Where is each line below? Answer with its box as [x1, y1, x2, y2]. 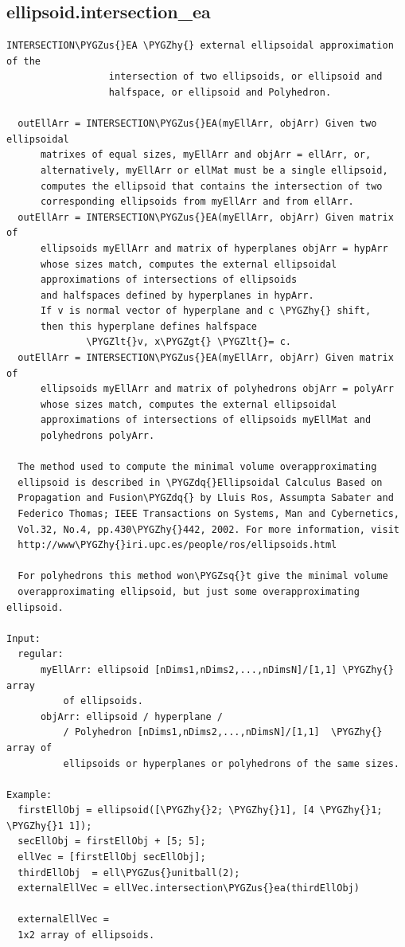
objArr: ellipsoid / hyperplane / [40, 710, 224, 722]
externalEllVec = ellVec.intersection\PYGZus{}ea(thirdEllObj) [18, 882, 360, 894]
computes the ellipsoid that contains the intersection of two [40, 180, 383, 192]
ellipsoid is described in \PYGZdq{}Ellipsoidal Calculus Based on [18, 476, 383, 488]
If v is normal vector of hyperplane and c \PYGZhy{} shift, [40, 305, 372, 317]
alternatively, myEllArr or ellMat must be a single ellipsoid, [40, 164, 388, 176]
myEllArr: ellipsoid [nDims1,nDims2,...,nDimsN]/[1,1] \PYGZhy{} [40, 663, 394, 675]
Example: [6, 789, 53, 800]
